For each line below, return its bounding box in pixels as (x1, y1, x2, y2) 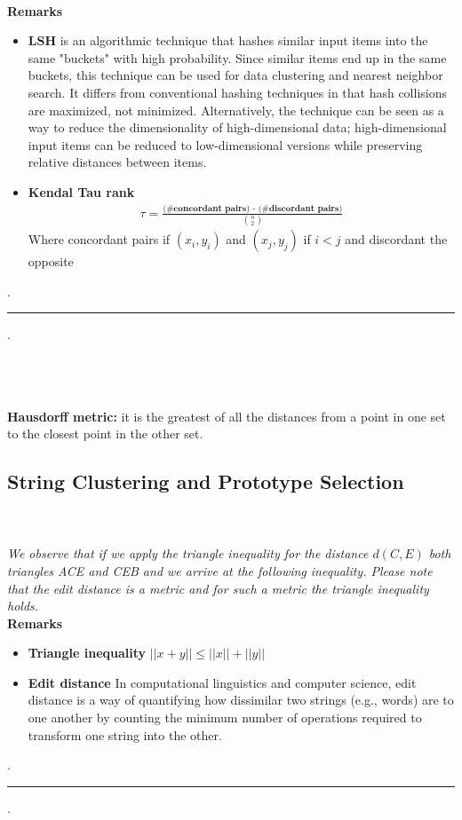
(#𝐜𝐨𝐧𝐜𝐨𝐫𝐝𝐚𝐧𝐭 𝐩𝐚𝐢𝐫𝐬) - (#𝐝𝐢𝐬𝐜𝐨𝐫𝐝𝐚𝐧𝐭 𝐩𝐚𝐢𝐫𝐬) (163, 203, 343, 213)
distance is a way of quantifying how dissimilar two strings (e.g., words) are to (28, 690, 454, 709)
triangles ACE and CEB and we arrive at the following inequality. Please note (7, 561, 433, 580)
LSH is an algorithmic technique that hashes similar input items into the (28, 31, 428, 50)
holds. (7, 596, 39, 615)
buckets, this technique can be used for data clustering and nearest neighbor (28, 66, 443, 84)
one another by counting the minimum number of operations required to (28, 708, 422, 727)
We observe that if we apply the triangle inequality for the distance (7, 544, 369, 563)
